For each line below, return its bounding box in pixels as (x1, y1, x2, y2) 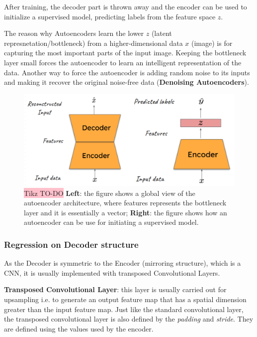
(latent (151, 28, 172, 38)
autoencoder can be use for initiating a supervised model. (24, 217, 199, 227)
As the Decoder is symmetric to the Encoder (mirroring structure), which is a (4, 258, 241, 268)
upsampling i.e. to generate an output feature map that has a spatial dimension (4, 294, 247, 304)
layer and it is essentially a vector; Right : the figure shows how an (24, 207, 227, 217)
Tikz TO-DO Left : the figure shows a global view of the (24, 187, 195, 198)
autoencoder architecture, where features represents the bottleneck (24, 197, 227, 208)
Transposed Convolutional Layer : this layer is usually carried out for (4, 284, 227, 295)
